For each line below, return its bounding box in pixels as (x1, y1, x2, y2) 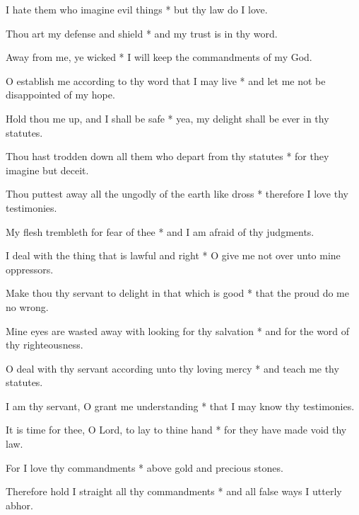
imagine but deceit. (6, 162, 89, 177)
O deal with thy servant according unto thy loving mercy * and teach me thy (6, 361, 339, 375)
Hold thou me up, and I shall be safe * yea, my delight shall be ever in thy (6, 111, 329, 125)
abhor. (6, 497, 33, 512)
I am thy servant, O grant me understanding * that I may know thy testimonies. (6, 398, 355, 413)
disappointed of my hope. (6, 87, 115, 102)
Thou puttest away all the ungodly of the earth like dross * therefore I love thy (6, 186, 348, 201)
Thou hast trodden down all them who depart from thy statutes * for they (6, 149, 329, 164)
